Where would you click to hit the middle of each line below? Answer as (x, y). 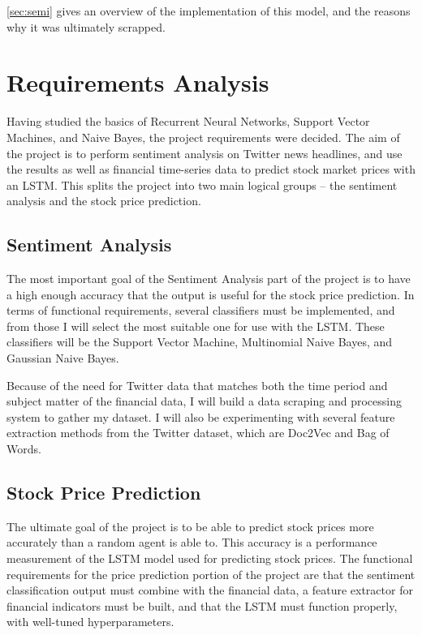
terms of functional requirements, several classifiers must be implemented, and (201, 310)
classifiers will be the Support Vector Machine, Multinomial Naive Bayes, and (200, 342)
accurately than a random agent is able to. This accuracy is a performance (192, 542)
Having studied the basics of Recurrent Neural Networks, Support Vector (188, 121)
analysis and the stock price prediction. (104, 201)
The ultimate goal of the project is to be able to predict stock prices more (190, 526)
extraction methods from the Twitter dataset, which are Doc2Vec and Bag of (198, 433)
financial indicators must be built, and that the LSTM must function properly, (202, 605)
